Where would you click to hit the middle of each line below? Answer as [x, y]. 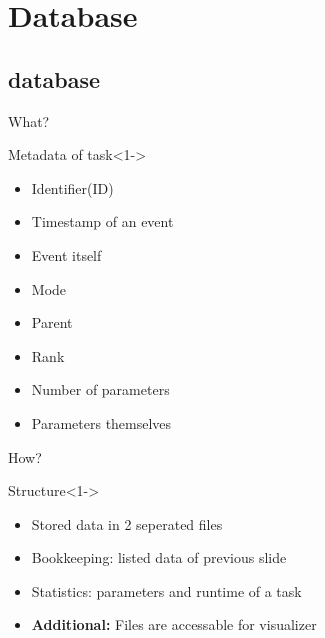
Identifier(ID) [72, 187]
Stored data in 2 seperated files [127, 523]
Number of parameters [100, 389]
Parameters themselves [101, 422]
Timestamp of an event [102, 221]
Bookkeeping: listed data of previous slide [159, 557]
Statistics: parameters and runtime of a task [166, 590]
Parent [52, 322]
